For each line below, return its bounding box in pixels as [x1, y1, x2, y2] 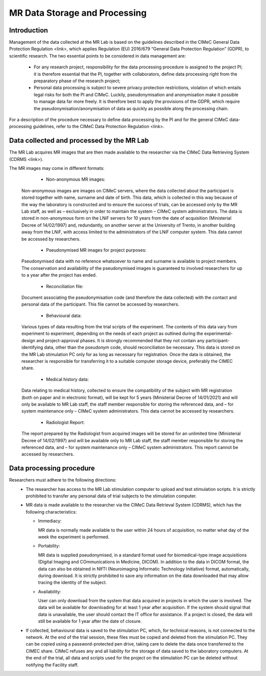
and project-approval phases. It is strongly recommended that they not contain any [36, 337, 205, 343]
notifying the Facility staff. [26, 662, 79, 668]
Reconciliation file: [46, 283, 84, 289]
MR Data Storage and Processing [9, 7, 147, 18]
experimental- [204, 330, 233, 337]
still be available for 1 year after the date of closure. [38, 618, 142, 624]
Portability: [38, 543, 60, 549]
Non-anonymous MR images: [46, 176, 105, 182]
